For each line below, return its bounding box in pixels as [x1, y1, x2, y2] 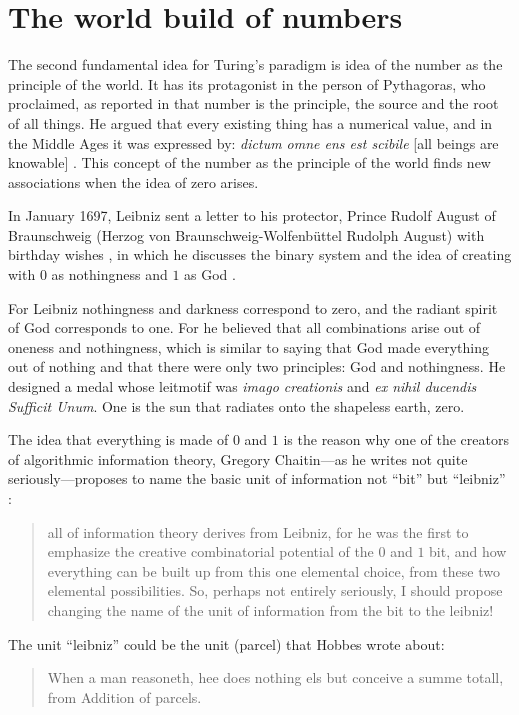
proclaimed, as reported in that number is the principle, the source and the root [8, 93, 499, 114]
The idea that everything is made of [8, 429, 229, 450]
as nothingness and [51, 264, 168, 285]
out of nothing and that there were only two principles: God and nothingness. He [8, 356, 506, 377]
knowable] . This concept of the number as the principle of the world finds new [8, 152, 491, 173]
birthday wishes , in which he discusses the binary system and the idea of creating [8, 244, 512, 265]
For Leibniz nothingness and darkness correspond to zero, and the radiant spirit [8, 297, 498, 318]
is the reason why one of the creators [283, 429, 509, 450]
